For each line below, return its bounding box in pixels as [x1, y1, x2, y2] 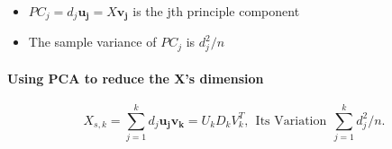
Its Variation [255, 114, 327, 127]
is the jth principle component [132, 2, 300, 20]
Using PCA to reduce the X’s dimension [7, 68, 264, 87]
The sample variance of [28, 32, 157, 51]
